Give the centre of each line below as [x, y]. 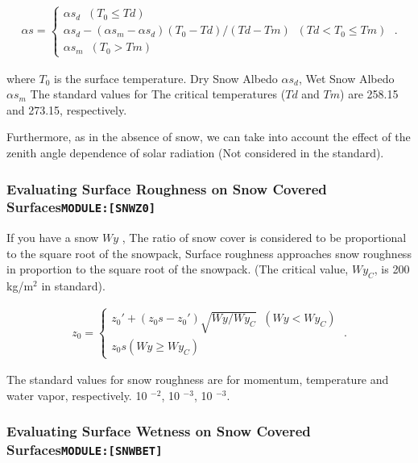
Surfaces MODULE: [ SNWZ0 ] [81, 207]
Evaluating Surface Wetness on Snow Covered [159, 431]
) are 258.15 [369, 94]
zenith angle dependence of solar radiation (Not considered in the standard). [195, 152]
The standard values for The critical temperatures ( [158, 94]
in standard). [73, 286]
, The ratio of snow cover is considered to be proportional [264, 238]
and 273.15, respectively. [67, 109]
